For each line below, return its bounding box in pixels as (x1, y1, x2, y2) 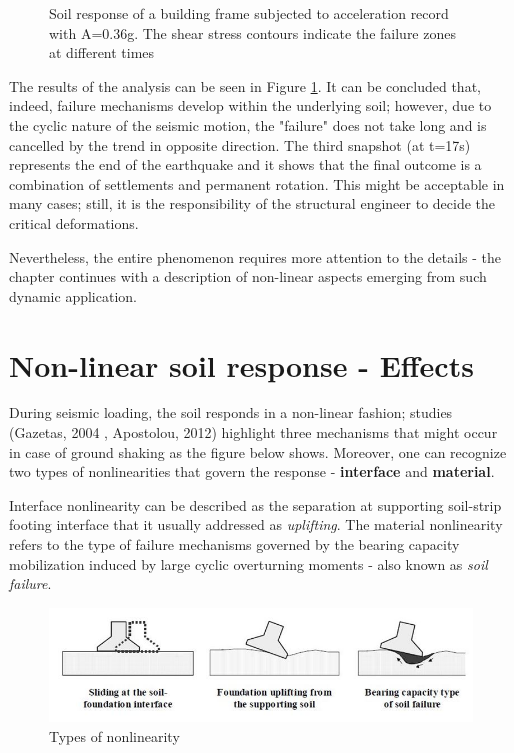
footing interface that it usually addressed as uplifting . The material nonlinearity (9, 514, 503, 535)
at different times (49, 42, 155, 63)
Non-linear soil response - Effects (9, 344, 474, 385)
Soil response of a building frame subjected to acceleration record (49, 3, 449, 23)
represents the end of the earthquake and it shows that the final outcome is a (9, 154, 482, 175)
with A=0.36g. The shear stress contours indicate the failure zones (49, 22, 456, 43)
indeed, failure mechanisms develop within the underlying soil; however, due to (9, 95, 492, 116)
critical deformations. (9, 212, 139, 233)
